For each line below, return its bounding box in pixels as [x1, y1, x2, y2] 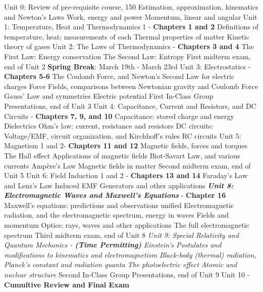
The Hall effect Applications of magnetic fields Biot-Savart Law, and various [4, 150, 240, 160]
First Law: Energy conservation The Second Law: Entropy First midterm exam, [4, 51, 251, 61]
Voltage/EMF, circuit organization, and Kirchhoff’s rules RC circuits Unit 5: [4, 130, 241, 141]
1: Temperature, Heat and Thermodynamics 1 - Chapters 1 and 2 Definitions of [4, 21, 258, 32]
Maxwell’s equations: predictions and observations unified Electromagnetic [4, 199, 234, 210]
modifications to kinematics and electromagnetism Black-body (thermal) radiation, [4, 249, 256, 260]
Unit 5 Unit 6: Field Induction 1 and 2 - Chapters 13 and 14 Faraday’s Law [4, 170, 248, 181]
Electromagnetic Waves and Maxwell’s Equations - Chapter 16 [4, 190, 226, 200]
